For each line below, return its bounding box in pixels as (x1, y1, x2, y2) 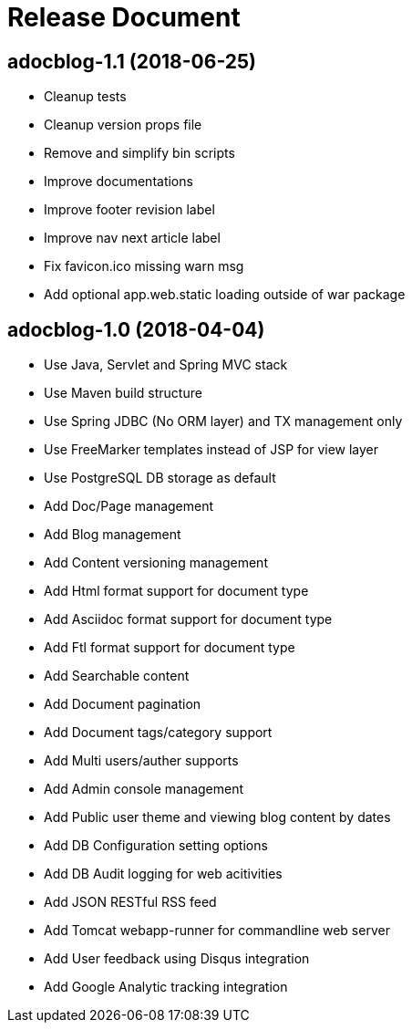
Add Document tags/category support (44, 724, 273, 741)
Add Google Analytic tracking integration (44, 979, 288, 995)
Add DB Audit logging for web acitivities (44, 866, 283, 882)
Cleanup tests (44, 88, 127, 105)
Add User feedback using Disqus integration (44, 951, 310, 967)
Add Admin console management (44, 781, 244, 797)
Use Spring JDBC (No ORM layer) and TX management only (44, 413, 403, 430)
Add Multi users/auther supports (44, 753, 239, 769)
